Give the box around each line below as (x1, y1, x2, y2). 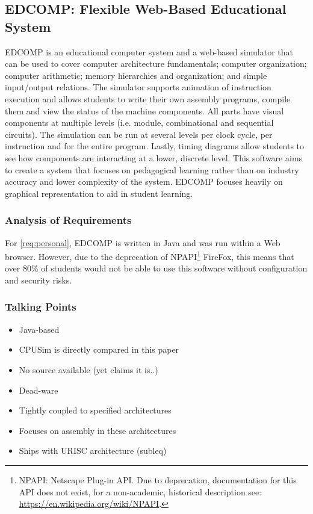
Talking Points (5, 299, 76, 314)
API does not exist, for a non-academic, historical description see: (19, 485, 262, 498)
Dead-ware (19, 383, 58, 396)
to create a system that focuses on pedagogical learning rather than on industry (5, 163, 299, 176)
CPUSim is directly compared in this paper (19, 343, 179, 356)
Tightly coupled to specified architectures (19, 404, 172, 416)
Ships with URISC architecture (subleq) (19, 444, 167, 457)
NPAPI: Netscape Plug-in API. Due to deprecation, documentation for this (19, 473, 297, 486)
